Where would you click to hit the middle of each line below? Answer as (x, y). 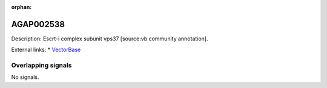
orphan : (21, 7)
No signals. (25, 77)
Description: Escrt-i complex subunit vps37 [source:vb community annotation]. (110, 39)
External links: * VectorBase (46, 50)
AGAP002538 (38, 24)
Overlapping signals (41, 65)
